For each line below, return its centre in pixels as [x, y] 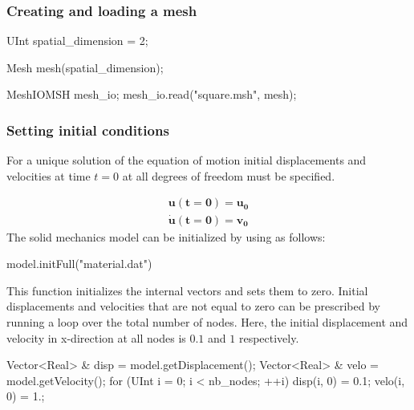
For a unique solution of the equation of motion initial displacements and [187, 160]
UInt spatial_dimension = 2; [77, 41]
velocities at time [49, 175]
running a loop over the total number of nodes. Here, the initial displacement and [207, 322]
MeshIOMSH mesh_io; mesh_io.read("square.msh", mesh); [152, 94]
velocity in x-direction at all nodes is [96, 337]
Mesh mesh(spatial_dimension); [85, 67]
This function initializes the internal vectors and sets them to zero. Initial [187, 290]
